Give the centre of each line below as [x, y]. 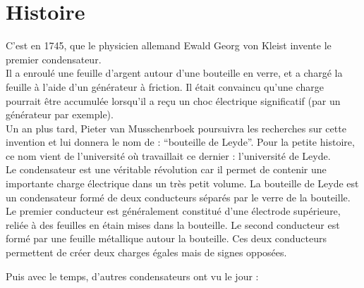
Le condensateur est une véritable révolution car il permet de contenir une [166, 169]
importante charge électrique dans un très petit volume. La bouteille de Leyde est [182, 183]
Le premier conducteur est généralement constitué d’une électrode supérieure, [173, 211]
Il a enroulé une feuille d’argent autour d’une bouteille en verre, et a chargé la [174, 73]
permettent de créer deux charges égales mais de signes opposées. [146, 252]
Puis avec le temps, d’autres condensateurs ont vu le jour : [132, 276]
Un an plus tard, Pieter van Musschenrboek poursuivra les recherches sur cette [176, 128]
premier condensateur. [54, 59]
